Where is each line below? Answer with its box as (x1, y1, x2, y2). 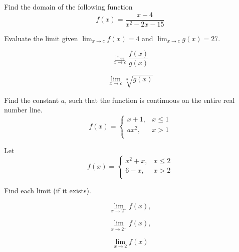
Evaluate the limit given (4, 33, 78, 43)
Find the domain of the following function (4, 2, 133, 12)
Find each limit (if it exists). (4, 185, 91, 196)
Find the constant (4, 94, 59, 105)
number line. (4, 104, 43, 115)
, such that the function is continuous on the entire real (65, 94, 235, 105)
